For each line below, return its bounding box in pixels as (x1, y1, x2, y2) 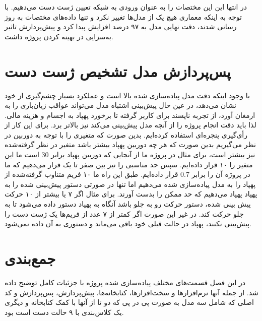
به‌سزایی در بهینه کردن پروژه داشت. (5, 31, 113, 41)
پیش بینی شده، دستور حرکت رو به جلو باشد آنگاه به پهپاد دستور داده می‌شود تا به (5, 199, 251, 209)
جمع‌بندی (5, 248, 56, 268)
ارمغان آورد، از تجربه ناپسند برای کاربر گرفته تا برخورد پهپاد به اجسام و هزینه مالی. (5, 109, 255, 120)
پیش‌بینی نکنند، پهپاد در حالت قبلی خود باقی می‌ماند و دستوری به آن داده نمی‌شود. (5, 218, 252, 229)
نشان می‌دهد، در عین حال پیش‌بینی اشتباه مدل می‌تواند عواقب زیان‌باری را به (5, 100, 237, 110)
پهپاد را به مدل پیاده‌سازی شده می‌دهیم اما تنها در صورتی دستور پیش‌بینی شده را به (5, 178, 256, 189)
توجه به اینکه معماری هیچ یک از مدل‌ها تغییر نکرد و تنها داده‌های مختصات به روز (5, 11, 242, 22)
